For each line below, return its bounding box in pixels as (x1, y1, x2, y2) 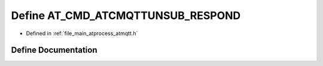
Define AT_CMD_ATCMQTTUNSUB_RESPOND (11, 9, 241, 22)
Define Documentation (11, 45, 97, 55)
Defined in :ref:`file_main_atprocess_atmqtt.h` (26, 30, 138, 37)
